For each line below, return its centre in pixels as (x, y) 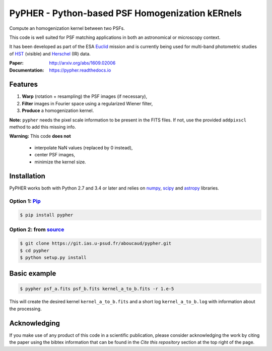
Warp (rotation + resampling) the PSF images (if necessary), (85, 96)
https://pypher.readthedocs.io (80, 70)
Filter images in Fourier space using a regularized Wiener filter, (87, 103)
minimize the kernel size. (60, 162)
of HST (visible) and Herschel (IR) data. (50, 53)
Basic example (33, 274)
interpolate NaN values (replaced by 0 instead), (84, 148)
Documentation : (27, 70)
